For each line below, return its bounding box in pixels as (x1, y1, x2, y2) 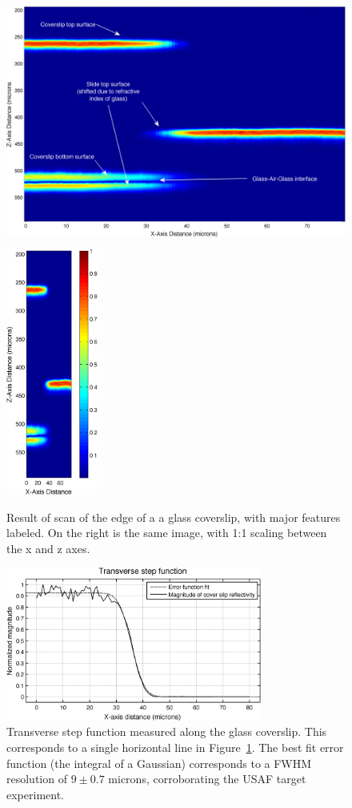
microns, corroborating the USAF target (108, 770, 306, 787)
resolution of (6, 770, 67, 787)
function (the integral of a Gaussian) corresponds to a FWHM (6, 754, 312, 771)
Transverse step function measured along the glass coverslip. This (6, 723, 327, 740)
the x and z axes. (6, 539, 90, 556)
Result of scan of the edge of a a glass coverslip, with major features (6, 508, 341, 525)
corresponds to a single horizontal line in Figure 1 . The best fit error (6, 738, 344, 755)
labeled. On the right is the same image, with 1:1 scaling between (6, 524, 327, 541)
